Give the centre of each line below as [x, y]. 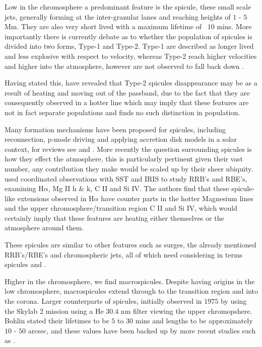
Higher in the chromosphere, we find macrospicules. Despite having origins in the [130, 281]
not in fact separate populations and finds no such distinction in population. [122, 112]
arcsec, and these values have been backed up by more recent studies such [142, 330]
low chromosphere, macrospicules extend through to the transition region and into [132, 291]
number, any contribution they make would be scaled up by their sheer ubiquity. [129, 168]
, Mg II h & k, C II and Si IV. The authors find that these [139, 188]
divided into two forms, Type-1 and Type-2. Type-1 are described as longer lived [129, 46]
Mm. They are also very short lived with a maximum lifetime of [103, 26]
